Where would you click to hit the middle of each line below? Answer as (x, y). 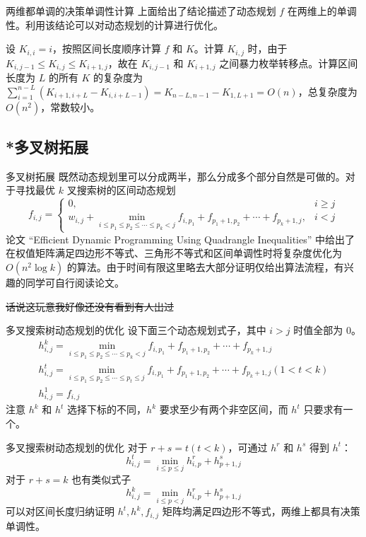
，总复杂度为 (327, 91)
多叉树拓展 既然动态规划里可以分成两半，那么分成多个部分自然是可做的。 (176, 176)
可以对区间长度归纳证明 (60, 511)
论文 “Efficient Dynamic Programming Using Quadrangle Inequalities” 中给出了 (180, 239)
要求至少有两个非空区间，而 (224, 409)
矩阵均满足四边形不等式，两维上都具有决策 (261, 511)
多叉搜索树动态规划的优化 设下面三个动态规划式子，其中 (136, 330)
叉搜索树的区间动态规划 (121, 190)
